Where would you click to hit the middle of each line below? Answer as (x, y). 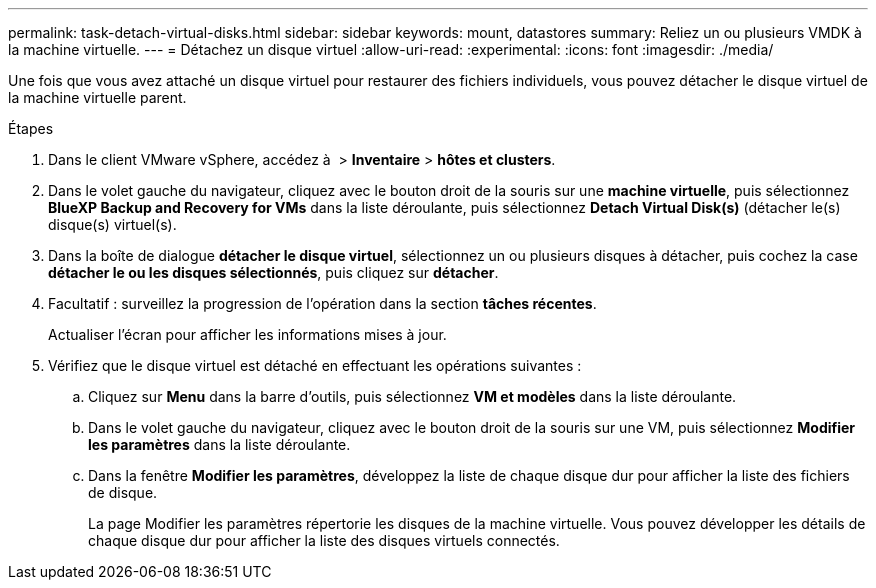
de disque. (123, 492)
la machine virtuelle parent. (97, 97)
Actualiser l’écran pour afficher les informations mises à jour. (247, 334)
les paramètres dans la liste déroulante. (219, 444)
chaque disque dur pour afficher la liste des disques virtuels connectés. (324, 540)
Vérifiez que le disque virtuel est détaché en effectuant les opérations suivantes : (315, 365)
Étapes (31, 128)
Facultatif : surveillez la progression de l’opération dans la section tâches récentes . (322, 303)
